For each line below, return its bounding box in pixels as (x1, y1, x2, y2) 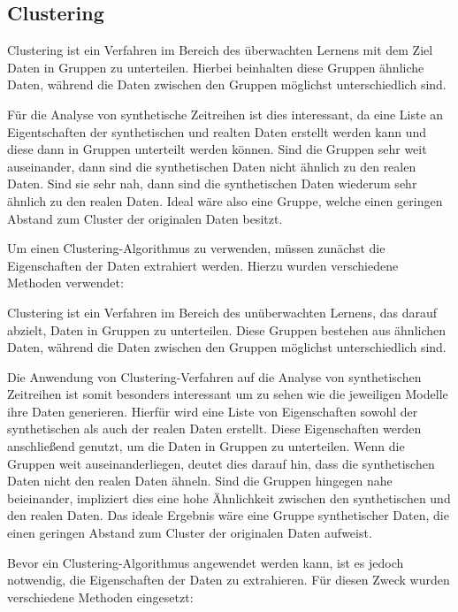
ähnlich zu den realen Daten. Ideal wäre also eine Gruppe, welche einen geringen (7, 191, 443, 210)
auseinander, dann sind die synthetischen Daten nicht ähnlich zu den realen (7, 157, 416, 175)
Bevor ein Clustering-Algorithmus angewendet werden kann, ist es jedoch (7, 553, 404, 571)
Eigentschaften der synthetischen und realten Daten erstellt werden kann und (7, 122, 427, 141)
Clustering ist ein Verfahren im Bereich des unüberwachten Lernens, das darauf (7, 302, 437, 321)
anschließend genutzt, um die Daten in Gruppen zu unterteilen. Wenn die (7, 437, 405, 455)
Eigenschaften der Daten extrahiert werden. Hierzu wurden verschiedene (7, 256, 399, 274)
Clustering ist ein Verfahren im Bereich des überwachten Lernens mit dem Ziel (7, 41, 433, 59)
